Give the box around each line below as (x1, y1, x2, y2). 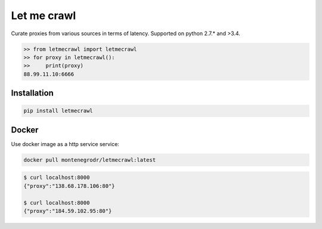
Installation (11, 88, 54, 98)
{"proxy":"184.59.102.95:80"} (23, 208, 112, 214)
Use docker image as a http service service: (11, 140, 119, 147)
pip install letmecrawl (23, 107, 94, 114)
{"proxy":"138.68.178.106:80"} (23, 182, 116, 189)
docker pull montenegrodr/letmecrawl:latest (23, 156, 156, 163)
